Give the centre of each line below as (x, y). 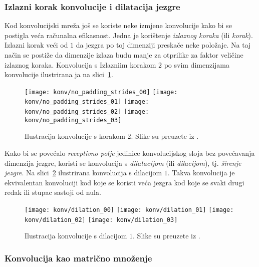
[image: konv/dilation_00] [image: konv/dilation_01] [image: (129, 210)
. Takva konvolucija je (201, 173)
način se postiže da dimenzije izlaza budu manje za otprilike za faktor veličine (124, 55)
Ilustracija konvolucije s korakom (75, 136)
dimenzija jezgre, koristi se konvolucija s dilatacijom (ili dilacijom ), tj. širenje (123, 163)
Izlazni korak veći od (36, 45)
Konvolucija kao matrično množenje (78, 258)
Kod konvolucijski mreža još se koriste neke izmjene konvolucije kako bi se (118, 25)
